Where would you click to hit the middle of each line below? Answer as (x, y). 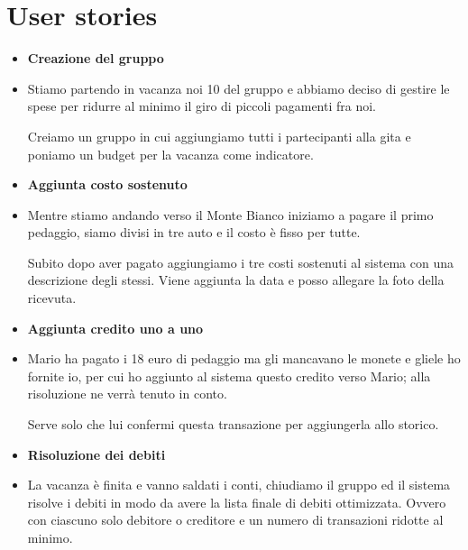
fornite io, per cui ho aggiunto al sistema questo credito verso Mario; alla (229, 376)
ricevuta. (52, 298)
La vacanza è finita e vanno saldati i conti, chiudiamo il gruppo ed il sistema (239, 485)
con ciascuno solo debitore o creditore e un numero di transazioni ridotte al (235, 520)
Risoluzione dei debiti (96, 454)
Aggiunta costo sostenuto (107, 184)
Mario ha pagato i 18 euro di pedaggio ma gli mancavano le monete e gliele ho (244, 358)
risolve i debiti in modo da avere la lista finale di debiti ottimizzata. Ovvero (237, 502)
